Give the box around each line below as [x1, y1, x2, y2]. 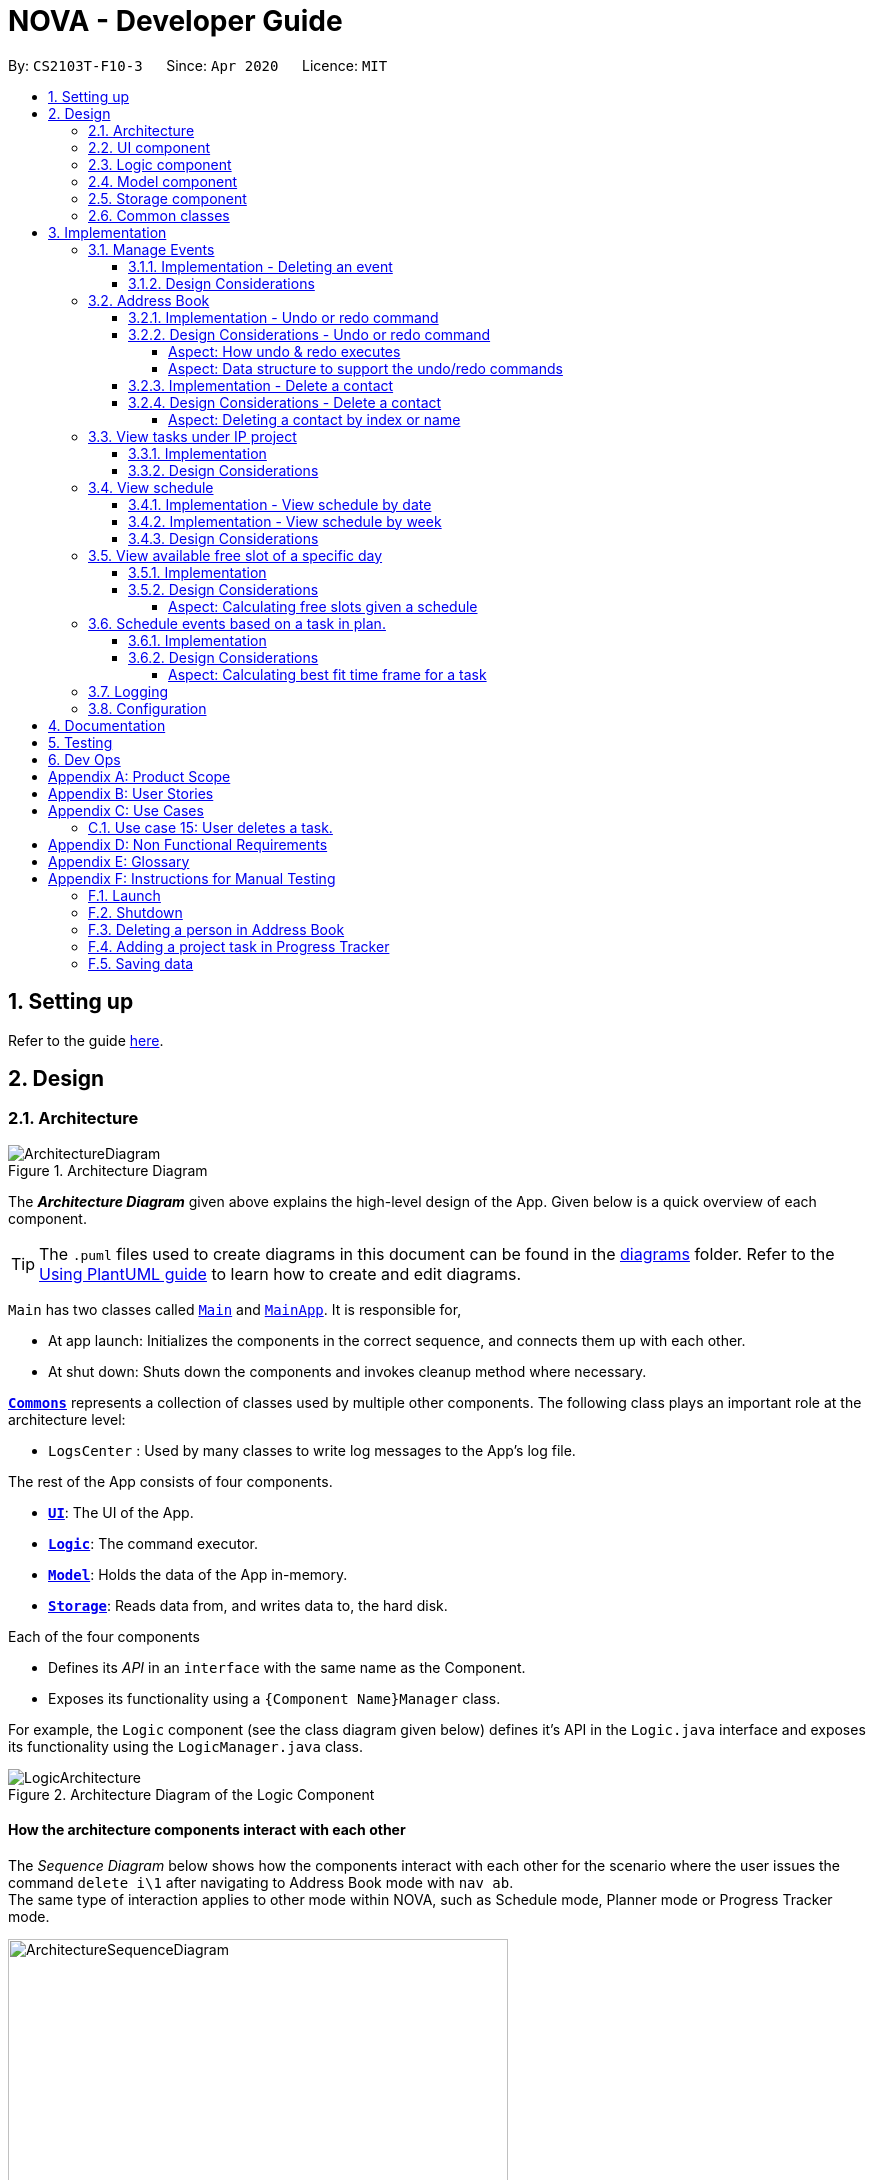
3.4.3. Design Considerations [128, 529, 319, 547]
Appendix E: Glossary [48, 852, 190, 870]
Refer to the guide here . [8, 1031, 164, 1049]
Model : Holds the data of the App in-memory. [48, 1565, 348, 1583]
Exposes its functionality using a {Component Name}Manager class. [48, 1689, 501, 1707]
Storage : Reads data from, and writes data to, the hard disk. [48, 1596, 448, 1614]
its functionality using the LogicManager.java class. [8, 1737, 363, 1755]
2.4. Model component [88, 172, 238, 190]
